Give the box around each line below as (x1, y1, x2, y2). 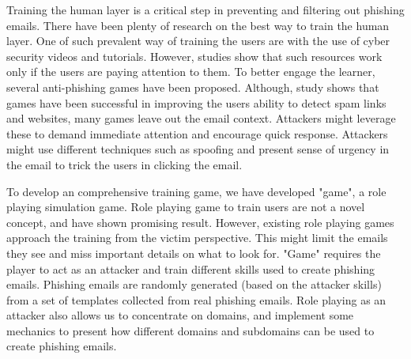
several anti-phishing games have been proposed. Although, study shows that (6, 78, 379, 95)
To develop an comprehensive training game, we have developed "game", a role (6, 183, 386, 199)
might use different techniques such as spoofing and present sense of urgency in (6, 141, 390, 157)
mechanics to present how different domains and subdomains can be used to (6, 322, 375, 338)
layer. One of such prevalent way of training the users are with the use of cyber (6, 32, 390, 49)
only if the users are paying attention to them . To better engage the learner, (6, 63, 375, 80)
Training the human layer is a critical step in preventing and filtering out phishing (6, 2, 405, 17)
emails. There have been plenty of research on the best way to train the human (6, 17, 390, 33)
